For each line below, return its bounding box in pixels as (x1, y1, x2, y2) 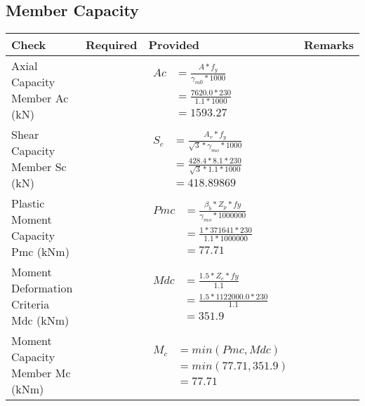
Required (86, 36, 138, 53)
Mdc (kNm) (11, 312, 69, 329)
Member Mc (11, 365, 71, 381)
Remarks (303, 36, 354, 53)
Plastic (11, 195, 45, 212)
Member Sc (11, 158, 67, 175)
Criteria (11, 296, 50, 313)
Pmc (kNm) (11, 243, 69, 260)
